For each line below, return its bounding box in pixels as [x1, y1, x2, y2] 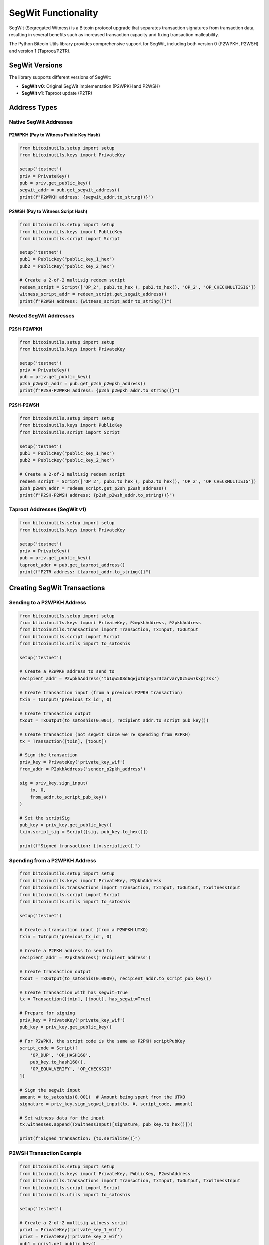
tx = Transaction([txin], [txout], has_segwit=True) [19, 996, 151, 1002]
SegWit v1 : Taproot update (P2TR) [21, 90, 92, 96]
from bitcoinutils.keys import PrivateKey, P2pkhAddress [19, 878, 162, 883]
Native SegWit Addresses [9, 119, 73, 125]
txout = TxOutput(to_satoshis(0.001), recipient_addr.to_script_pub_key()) [19, 718, 209, 723]
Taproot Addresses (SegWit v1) [9, 506, 87, 513]
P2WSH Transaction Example [9, 1149, 82, 1156]
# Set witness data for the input [19, 1115, 104, 1120]
